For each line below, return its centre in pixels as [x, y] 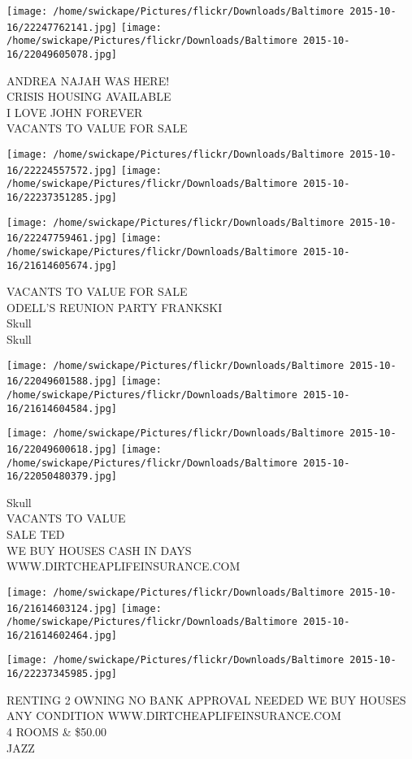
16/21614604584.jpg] [62, 408]
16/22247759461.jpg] [62, 239]
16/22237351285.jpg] [62, 197]
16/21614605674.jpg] [62, 265]
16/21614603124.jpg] [62, 608]
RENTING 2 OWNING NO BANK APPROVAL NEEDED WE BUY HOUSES [206, 699]
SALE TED [36, 534]
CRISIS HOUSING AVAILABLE [89, 96]
